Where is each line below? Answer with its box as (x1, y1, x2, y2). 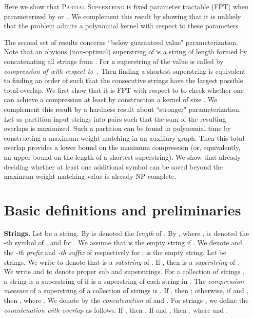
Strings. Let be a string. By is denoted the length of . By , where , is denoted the (4, 228, 249, 238)
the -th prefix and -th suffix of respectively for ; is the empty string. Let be (4, 247, 226, 257)
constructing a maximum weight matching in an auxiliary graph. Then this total (4, 132, 245, 143)
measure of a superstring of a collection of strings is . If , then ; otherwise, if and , (4, 285, 249, 296)
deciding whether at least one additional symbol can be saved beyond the (4, 161, 223, 171)
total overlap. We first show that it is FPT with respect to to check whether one (4, 85, 244, 95)
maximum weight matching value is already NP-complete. (4, 171, 176, 181)
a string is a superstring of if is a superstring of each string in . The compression (4, 276, 244, 286)
